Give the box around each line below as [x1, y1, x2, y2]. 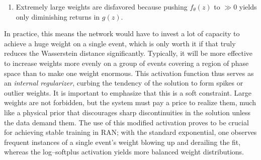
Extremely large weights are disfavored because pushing [16, 2, 188, 12]
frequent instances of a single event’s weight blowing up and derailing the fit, [4, 136, 241, 147]
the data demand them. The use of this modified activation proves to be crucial [4, 117, 249, 127]
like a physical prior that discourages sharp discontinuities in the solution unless [4, 107, 251, 117]
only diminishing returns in [16, 11, 100, 22]
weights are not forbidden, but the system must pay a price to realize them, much [4, 97, 256, 108]
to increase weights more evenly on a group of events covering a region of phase [4, 57, 249, 68]
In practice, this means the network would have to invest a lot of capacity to [4, 28, 240, 39]
